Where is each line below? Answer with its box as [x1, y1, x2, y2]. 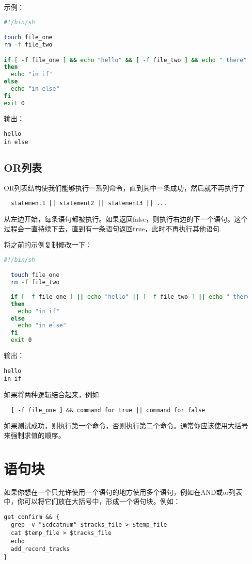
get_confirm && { [4, 513, 60, 520]
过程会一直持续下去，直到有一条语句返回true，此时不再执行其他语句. [4, 223, 221, 233]
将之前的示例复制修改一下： [4, 240, 92, 250]
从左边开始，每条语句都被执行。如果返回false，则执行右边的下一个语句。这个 [4, 214, 248, 224]
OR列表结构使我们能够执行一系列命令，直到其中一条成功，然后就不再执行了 [4, 182, 245, 193]
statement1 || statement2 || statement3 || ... [11, 200, 167, 207]
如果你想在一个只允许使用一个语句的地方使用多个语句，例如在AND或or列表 [4, 486, 243, 497]
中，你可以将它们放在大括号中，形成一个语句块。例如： [4, 496, 180, 506]
